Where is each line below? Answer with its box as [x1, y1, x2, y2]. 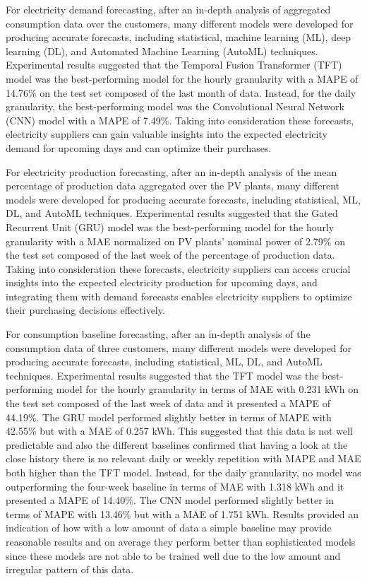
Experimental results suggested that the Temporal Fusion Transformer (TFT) [6, 57, 342, 72]
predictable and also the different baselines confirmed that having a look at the [6, 437, 348, 452]
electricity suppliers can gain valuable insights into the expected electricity [6, 127, 327, 141]
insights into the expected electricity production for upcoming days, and [6, 275, 318, 290]
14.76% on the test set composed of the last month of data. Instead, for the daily [6, 85, 356, 100]
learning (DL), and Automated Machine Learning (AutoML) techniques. [6, 43, 318, 58]
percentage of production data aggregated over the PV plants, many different [6, 178, 339, 193]
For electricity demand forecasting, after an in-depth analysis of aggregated [6, 2, 331, 16]
